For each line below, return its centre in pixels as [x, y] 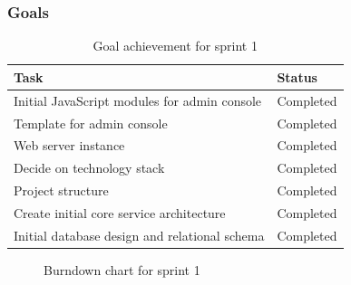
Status [297, 76]
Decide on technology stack [89, 168]
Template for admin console [91, 123]
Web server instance [69, 145]
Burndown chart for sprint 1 [122, 269]
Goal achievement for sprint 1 [175, 46]
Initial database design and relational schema [139, 235]
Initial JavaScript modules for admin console [138, 100]
